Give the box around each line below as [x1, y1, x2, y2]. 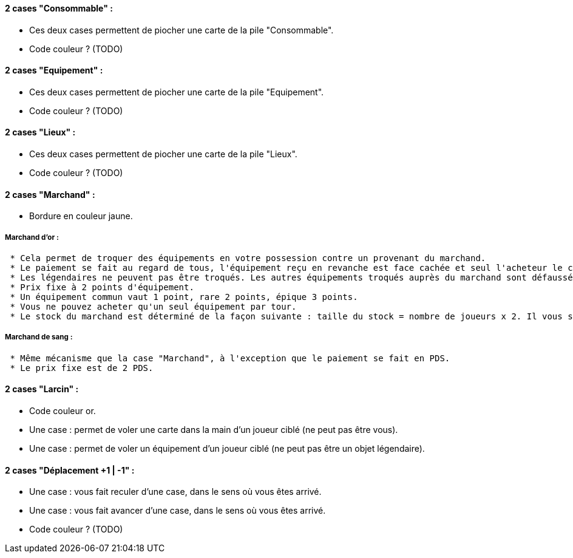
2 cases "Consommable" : [5, 3, 113, 13]
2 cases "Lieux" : [5, 127, 76, 138]
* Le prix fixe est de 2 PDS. [10, 362, 154, 373]
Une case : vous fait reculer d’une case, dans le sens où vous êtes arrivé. [29, 486, 322, 497]
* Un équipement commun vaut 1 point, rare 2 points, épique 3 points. [10, 292, 358, 302]
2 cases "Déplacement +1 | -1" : [5, 464, 135, 475]
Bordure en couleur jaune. [29, 211, 133, 222]
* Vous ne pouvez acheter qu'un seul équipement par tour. [10, 302, 297, 312]
